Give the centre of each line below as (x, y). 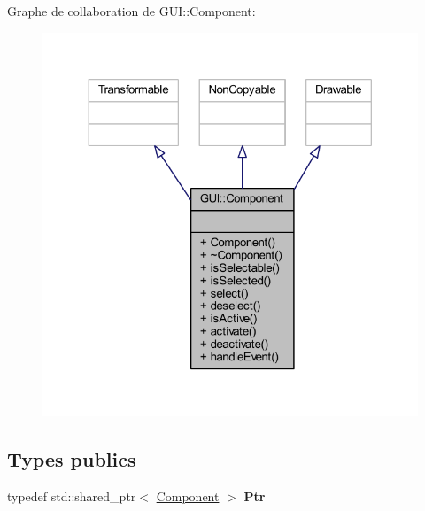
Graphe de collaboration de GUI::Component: (131, 11)
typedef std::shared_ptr (72, 496)
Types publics (72, 459)
